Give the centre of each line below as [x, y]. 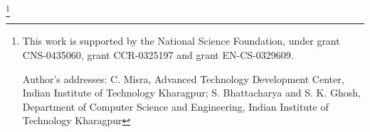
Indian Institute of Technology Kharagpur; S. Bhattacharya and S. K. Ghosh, [191, 93]
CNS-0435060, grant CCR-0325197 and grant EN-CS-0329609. [158, 54]
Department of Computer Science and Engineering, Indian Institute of [175, 106]
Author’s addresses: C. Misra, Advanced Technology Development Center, [183, 78]
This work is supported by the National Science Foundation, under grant [181, 41]
